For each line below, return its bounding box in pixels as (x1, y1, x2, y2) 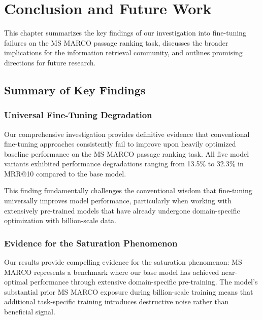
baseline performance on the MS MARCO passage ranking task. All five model (4, 148, 249, 159)
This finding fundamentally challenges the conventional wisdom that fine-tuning (4, 185, 252, 196)
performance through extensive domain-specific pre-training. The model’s (30, 276, 258, 287)
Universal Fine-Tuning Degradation (4, 109, 152, 121)
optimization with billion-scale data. (4, 215, 116, 226)
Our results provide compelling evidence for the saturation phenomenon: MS (4, 257, 242, 267)
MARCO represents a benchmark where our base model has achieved (4, 266, 219, 277)
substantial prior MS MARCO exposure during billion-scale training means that (4, 286, 253, 297)
